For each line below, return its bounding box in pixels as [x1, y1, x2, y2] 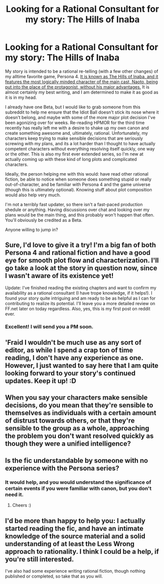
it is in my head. [5, 94, 37, 100]
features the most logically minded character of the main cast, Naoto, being [5, 79, 158, 85]
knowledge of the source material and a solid [5, 532, 146, 540]
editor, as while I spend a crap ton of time [5, 346, 134, 355]
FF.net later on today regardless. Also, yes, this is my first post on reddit [5, 306, 151, 311]
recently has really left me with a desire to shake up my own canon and [5, 124, 149, 131]
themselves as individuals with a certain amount [5, 409, 157, 417]
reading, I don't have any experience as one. [5, 354, 143, 362]
